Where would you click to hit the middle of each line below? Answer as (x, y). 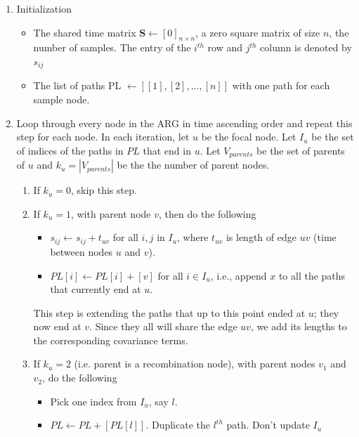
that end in (167, 150)
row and (225, 47)
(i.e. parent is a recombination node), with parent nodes (195, 364)
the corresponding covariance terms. (111, 340)
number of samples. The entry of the (112, 47)
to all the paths (312, 275)
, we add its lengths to (299, 326)
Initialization (44, 8)
